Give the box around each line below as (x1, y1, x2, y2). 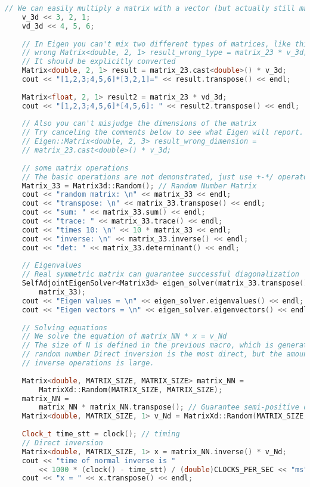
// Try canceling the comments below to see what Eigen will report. (21, 128, 304, 137)
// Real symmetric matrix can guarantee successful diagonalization (21, 270, 299, 279)
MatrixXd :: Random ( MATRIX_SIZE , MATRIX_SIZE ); (39, 385, 223, 394)
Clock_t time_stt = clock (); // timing (21, 430, 180, 438)
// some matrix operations (21, 163, 129, 172)
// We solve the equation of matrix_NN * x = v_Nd (21, 332, 227, 341)
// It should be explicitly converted (21, 57, 176, 66)
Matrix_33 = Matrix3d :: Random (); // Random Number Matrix (21, 181, 257, 190)
